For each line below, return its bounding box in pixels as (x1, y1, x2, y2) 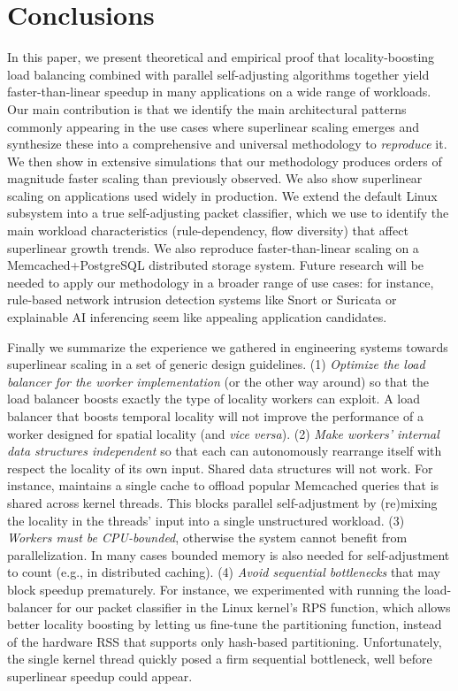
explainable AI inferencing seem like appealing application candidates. (7, 308, 387, 326)
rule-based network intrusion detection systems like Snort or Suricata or (7, 290, 397, 309)
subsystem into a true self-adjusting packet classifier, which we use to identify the (7, 203, 449, 222)
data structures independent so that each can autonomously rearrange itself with (7, 441, 442, 460)
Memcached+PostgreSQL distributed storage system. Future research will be (7, 256, 424, 274)
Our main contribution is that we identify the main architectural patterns (7, 99, 407, 118)
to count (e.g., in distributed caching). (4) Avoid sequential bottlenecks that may (7, 563, 440, 581)
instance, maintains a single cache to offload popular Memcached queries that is (7, 476, 439, 495)
